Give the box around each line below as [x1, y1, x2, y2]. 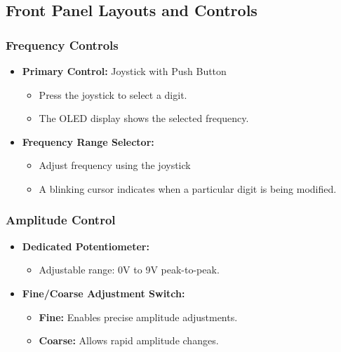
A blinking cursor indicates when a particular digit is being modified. [39, 181, 337, 196]
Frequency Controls [6, 36, 119, 53]
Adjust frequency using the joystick [39, 158, 191, 172]
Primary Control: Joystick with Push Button [22, 64, 227, 78]
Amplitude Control [6, 211, 116, 229]
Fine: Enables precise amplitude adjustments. [39, 309, 238, 324]
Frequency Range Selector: [22, 134, 154, 149]
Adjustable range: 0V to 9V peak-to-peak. [39, 262, 220, 277]
